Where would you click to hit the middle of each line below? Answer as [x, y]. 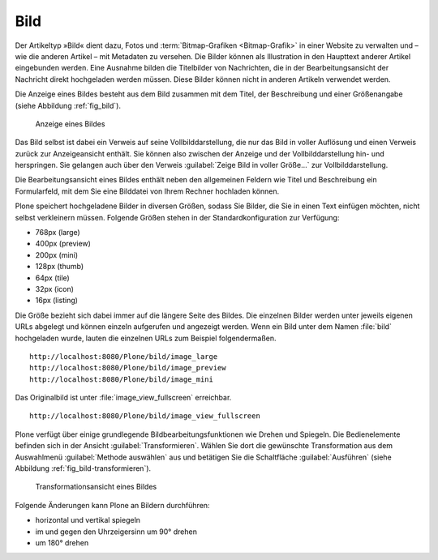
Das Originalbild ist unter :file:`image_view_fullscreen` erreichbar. [123, 398]
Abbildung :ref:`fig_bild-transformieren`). [83, 468]
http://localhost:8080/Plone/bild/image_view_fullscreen [145, 416]
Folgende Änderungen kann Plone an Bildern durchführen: [112, 505]
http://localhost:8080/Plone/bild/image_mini [122, 379]
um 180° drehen [62, 543]
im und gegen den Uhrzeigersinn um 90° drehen [116, 532]
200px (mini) [57, 254]
